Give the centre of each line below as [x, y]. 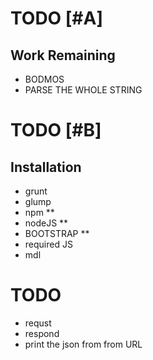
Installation [46, 167]
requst [38, 323]
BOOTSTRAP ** [57, 233]
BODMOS [44, 79]
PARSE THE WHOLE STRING [83, 90]
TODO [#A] [56, 18]
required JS [48, 244]
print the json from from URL [83, 344]
